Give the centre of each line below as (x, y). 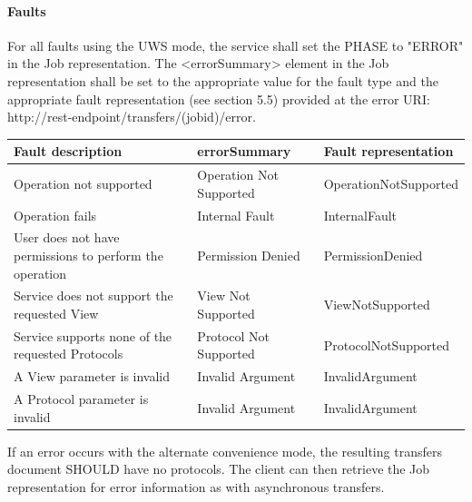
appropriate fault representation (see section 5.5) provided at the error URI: (219, 98)
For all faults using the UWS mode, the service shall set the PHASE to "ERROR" (236, 45)
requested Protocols (69, 354)
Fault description (68, 151)
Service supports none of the (93, 335)
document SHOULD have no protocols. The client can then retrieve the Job (219, 469)
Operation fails (55, 215)
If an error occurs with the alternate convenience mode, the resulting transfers (225, 451)
